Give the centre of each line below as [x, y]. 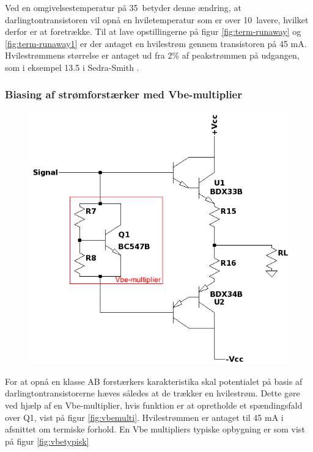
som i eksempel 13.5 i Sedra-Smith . [72, 67]
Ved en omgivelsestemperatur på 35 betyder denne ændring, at [123, 7]
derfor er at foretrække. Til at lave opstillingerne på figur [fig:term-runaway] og [153, 31]
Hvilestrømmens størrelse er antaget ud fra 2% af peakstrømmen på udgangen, [152, 55]
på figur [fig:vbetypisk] [47, 441]
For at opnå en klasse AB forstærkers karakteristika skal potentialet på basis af [154, 381]
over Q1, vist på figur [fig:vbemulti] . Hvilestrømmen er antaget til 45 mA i [144, 417]
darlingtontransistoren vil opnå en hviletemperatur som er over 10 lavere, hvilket [157, 19]
